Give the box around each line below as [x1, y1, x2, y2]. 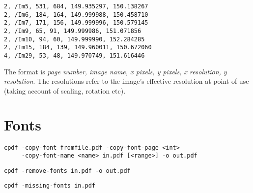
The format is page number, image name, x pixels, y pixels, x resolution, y [4, 66, 227, 76]
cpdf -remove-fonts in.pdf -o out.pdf [4, 167, 131, 174]
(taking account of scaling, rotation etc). [4, 85, 126, 96]
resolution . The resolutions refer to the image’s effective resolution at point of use [4, 76, 249, 86]
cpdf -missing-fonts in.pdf [4, 182, 96, 190]
